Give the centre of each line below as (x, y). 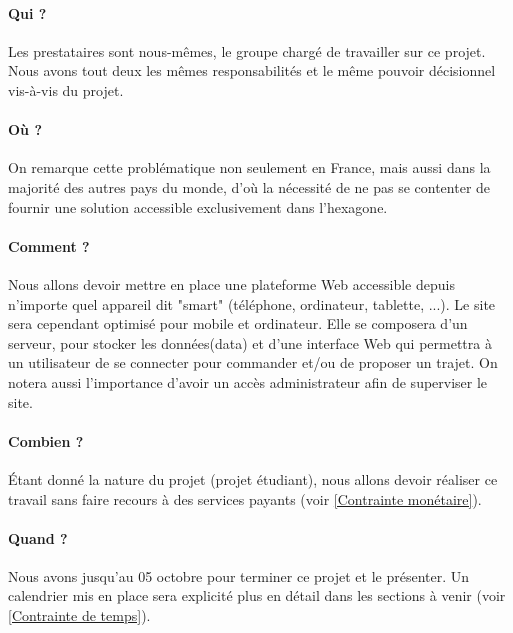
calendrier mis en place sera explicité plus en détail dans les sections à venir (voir (257, 595)
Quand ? (38, 537)
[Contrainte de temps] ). (79, 615)
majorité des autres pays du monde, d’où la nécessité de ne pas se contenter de (249, 186)
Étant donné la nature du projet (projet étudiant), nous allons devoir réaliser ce (253, 478)
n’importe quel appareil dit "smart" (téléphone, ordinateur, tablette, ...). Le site (252, 303)
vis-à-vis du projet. (66, 89)
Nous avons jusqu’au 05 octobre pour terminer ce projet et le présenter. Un (239, 575)
